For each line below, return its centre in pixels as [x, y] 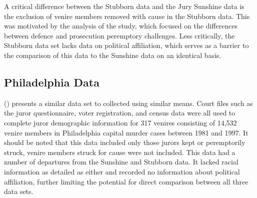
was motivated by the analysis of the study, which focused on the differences [121, 26]
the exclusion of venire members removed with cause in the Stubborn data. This [127, 16]
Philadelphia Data [52, 82]
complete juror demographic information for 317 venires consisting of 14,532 [120, 122]
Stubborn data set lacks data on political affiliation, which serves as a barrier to [126, 45]
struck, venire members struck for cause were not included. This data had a [120, 152]
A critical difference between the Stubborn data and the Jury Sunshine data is [124, 6]
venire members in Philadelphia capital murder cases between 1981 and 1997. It [126, 132]
